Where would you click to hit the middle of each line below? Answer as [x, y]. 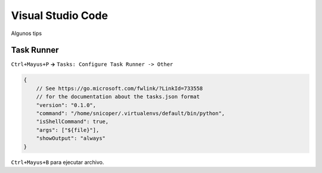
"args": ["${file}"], [68, 130]
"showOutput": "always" [71, 139]
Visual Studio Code [60, 15]
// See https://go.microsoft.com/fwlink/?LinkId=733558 [120, 88]
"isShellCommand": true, [72, 122]
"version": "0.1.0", [66, 105]
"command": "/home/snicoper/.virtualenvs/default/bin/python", [131, 113]
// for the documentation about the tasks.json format [118, 97]
